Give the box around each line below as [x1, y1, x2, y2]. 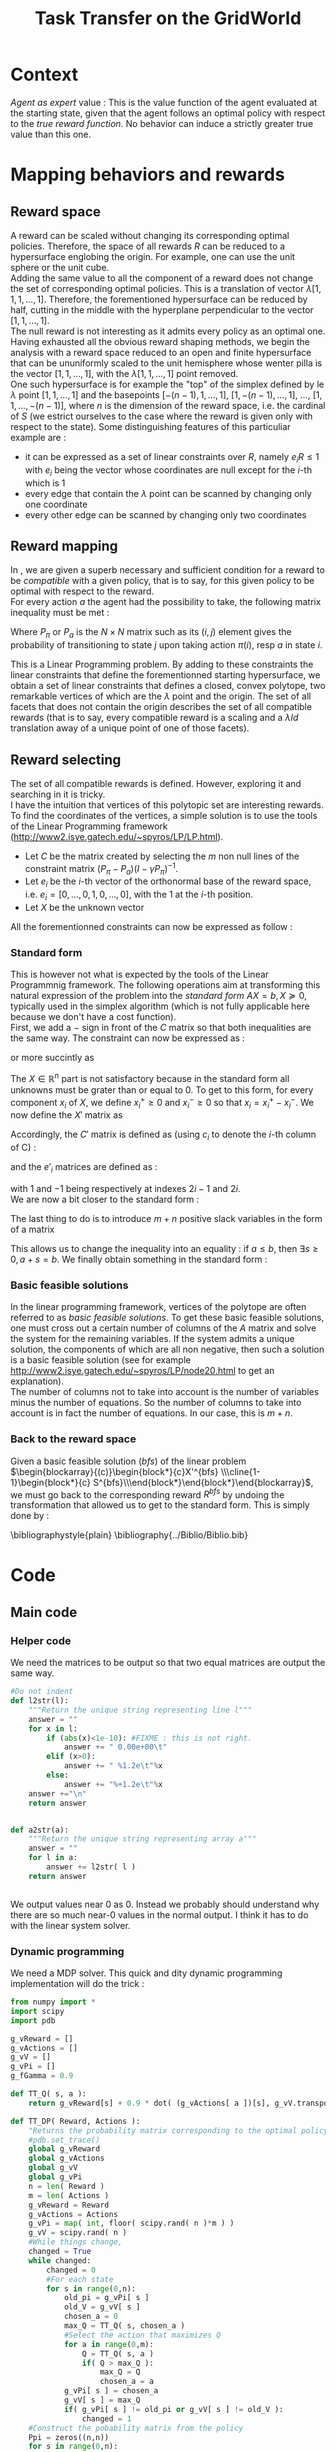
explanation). [10, 1375, 65, 1387]
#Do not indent [10, 1687, 74, 1697]
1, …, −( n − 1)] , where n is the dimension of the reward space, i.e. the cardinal [10, 399, 326, 411]
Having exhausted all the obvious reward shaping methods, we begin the [10, 335, 310, 347]
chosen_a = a [99, 2377, 155, 2387]
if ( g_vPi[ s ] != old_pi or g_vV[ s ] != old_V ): [63, 2404, 284, 2414]
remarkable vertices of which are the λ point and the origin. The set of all [10, 690, 312, 702]
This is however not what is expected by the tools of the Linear [10, 968, 270, 981]
